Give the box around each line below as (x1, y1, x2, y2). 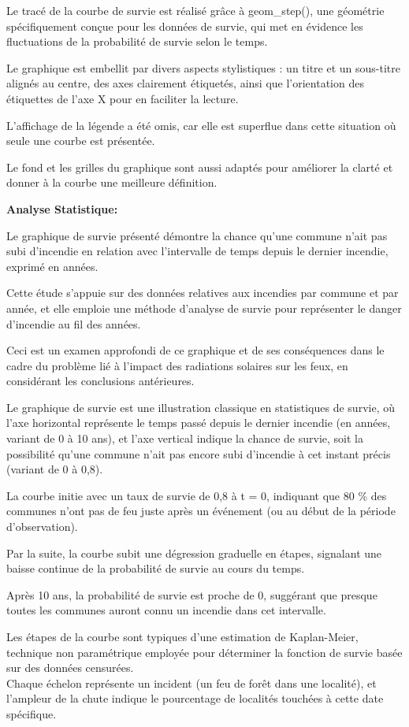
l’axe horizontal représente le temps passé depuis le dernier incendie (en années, (6, 414, 391, 431)
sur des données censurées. (6, 659, 134, 676)
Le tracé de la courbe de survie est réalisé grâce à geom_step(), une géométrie (6, 2, 385, 18)
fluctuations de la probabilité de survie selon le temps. (6, 33, 268, 50)
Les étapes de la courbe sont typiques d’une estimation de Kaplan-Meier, (6, 629, 359, 644)
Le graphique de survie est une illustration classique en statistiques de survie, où (6, 399, 395, 415)
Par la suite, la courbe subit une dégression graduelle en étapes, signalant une (6, 544, 382, 561)
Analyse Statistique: (6, 200, 118, 217)
